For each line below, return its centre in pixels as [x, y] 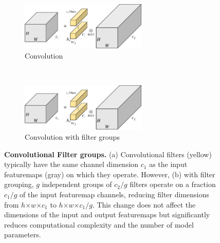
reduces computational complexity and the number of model [99, 224]
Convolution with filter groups [72, 136]
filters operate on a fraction [173, 184]
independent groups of [77, 184]
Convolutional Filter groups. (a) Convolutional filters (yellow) [108, 154]
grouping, [19, 184]
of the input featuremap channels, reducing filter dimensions [114, 194]
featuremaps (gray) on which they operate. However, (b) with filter [110, 174]
